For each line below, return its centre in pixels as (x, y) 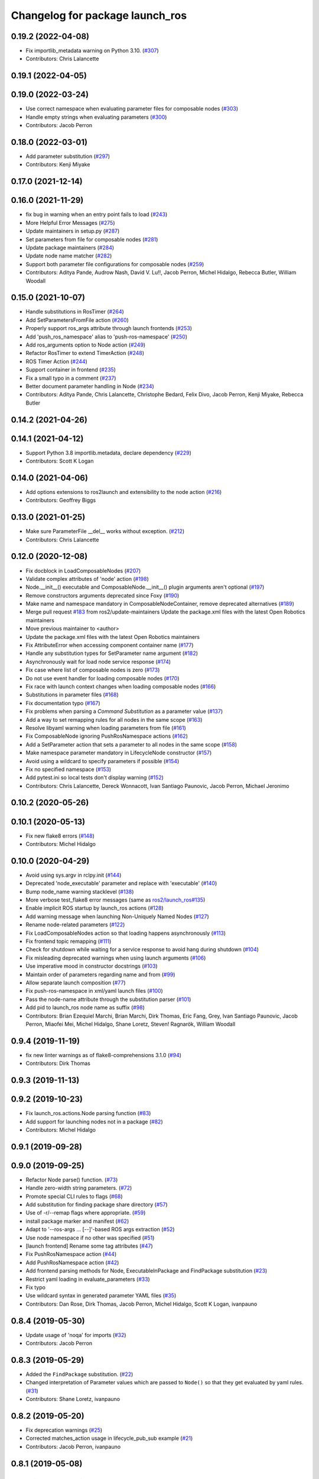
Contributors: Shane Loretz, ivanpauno (73, 1399)
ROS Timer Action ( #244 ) (57, 361)
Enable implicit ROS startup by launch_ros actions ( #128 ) (95, 908)
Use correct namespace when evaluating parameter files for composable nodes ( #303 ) (132, 109)
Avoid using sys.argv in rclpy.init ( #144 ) (74, 875)
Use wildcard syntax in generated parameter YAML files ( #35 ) (101, 1296)
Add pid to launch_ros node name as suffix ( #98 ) (85, 1007)
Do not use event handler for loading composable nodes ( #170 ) (102, 678)
